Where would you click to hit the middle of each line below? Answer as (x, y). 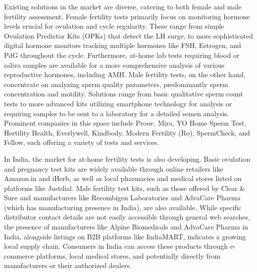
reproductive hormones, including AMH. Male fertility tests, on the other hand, (125, 74)
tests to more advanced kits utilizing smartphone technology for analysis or (118, 103)
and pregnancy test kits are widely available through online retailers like (114, 168)
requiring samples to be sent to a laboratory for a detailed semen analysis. (117, 113)
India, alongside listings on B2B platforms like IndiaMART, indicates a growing (125, 236)
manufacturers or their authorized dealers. (68, 265)
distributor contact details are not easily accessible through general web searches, (127, 217)
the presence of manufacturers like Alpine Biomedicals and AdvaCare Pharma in (126, 227)
